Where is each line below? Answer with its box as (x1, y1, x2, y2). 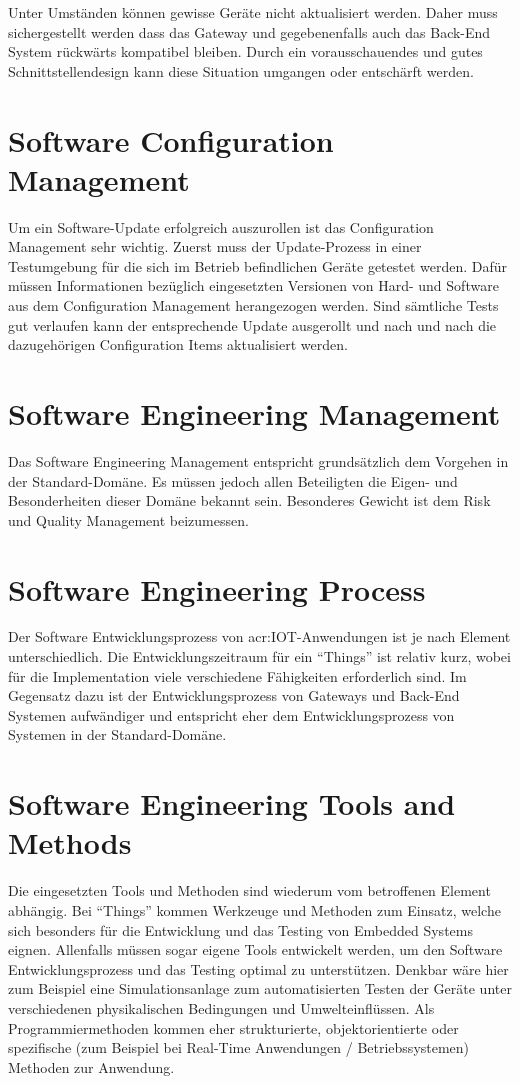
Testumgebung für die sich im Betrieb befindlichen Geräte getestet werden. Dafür (8, 255, 508, 276)
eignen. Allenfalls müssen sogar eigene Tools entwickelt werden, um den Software (8, 939, 503, 960)
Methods (8, 822, 132, 863)
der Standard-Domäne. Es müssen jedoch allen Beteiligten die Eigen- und (8, 470, 458, 491)
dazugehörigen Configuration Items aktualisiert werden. (8, 334, 348, 355)
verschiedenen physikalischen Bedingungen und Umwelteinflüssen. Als (8, 997, 435, 1018)
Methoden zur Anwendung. (8, 1056, 175, 1077)
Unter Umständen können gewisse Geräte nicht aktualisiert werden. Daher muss (8, 2, 498, 22)
